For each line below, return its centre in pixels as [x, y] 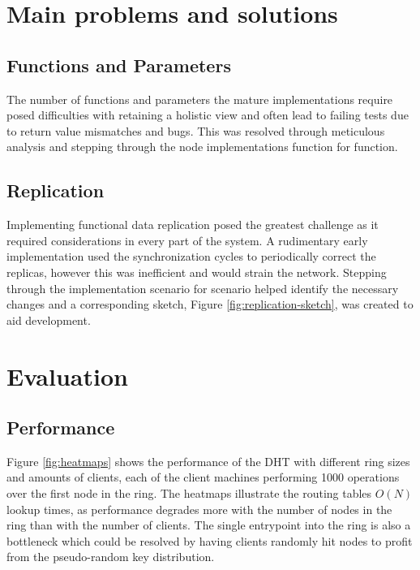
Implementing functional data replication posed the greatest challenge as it [193, 225]
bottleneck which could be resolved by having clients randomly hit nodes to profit [210, 540]
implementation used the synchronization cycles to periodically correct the [191, 256]
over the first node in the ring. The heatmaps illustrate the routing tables [189, 493]
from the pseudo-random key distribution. [111, 557]
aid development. [49, 320]
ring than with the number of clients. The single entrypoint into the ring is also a [209, 525]
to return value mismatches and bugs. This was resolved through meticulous [196, 130]
